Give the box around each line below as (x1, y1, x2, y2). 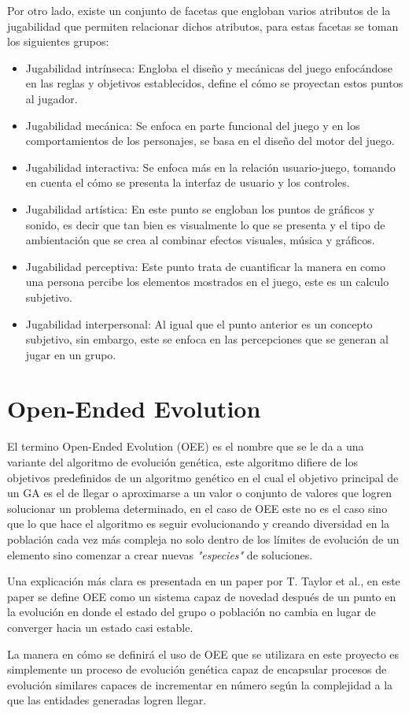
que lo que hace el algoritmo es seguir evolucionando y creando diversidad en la (7, 515, 390, 532)
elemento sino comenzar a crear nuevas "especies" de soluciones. (7, 546, 313, 563)
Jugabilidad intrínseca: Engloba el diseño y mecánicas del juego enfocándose (25, 59, 393, 76)
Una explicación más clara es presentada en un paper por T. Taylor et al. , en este (7, 573, 400, 589)
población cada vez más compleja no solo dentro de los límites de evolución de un (7, 530, 400, 547)
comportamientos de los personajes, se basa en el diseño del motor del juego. (25, 132, 395, 149)
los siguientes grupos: (7, 33, 109, 50)
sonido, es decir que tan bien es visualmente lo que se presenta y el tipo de (25, 216, 385, 232)
